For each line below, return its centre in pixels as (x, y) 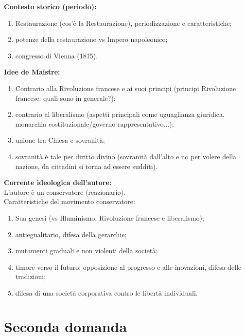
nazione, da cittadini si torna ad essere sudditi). (86, 166)
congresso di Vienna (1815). (57, 55)
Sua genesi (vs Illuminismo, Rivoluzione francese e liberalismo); (110, 217)
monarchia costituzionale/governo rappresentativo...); (95, 123)
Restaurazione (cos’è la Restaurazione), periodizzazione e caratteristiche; (123, 23)
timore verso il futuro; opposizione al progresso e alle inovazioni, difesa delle (128, 267)
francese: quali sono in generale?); (65, 98)
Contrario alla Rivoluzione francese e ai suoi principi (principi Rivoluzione (126, 88)
